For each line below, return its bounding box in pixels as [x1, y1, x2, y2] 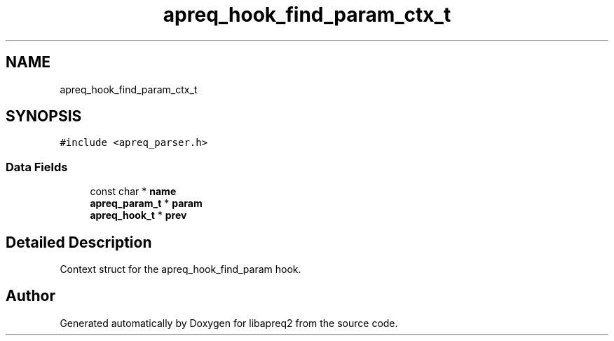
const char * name [90, 185, 177, 198]
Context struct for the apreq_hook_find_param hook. [60, 263, 301, 276]
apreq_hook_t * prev [90, 209, 187, 222]
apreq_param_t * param [90, 197, 203, 210]
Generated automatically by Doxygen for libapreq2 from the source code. [60, 316, 398, 329]
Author [6, 287, 55, 305]
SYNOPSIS [6, 107, 82, 126]
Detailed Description [6, 233, 152, 251]
